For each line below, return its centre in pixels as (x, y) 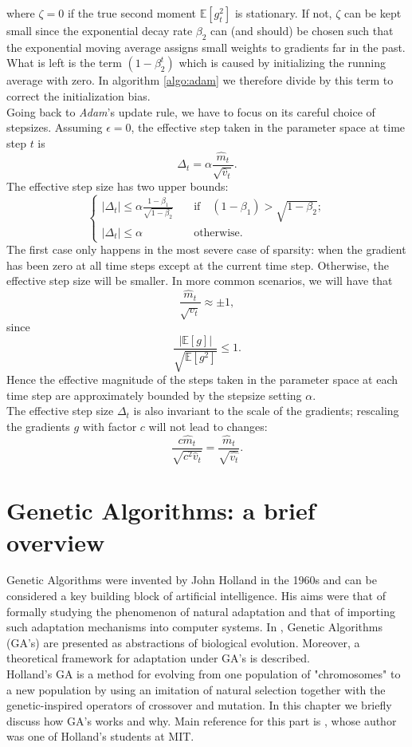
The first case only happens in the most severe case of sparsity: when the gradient (206, 249)
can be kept (373, 13)
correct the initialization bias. (78, 95)
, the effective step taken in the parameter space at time (268, 127)
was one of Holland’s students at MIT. (100, 736)
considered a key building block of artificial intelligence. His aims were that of (196, 596)
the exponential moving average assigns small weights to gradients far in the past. (206, 47)
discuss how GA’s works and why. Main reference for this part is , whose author (202, 720)
